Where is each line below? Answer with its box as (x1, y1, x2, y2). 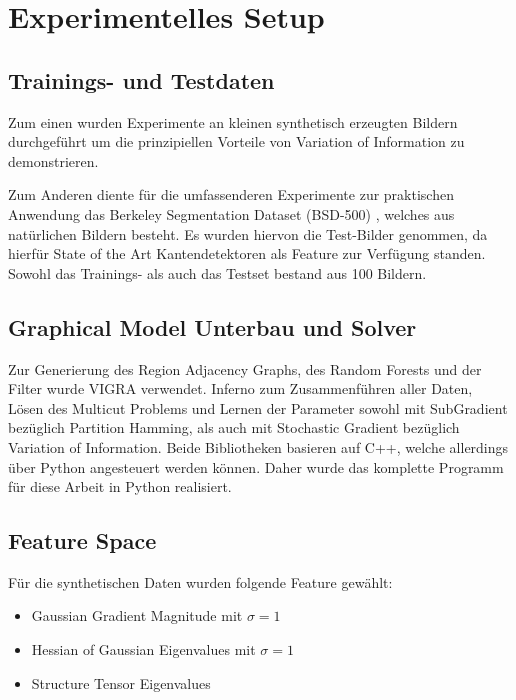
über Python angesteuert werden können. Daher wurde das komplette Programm (8, 456, 504, 477)
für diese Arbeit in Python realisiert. (8, 476, 232, 497)
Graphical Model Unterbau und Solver (8, 311, 417, 342)
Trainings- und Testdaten (8, 64, 275, 95)
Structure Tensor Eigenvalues (31, 672, 211, 693)
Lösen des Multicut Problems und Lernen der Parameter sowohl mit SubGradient (8, 397, 508, 418)
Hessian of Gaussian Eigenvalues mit (31, 639, 256, 660)
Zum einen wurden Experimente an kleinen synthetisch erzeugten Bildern (8, 111, 458, 132)
